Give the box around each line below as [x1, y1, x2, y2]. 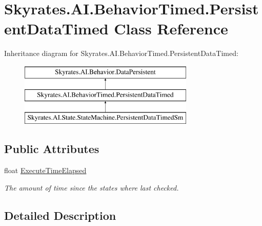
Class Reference [114, 18, 228, 39]
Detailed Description [4, 207, 116, 223]
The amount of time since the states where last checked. [4, 182, 179, 193]
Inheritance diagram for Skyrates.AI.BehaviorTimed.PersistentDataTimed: [4, 48, 238, 59]
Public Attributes [4, 141, 99, 157]
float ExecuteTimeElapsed [4, 165, 87, 176]
